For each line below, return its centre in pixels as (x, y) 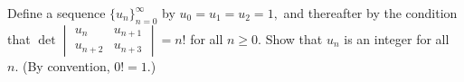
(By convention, (66, 65)
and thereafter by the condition (370, 13)
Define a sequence (57, 13)
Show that (294, 38)
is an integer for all (397, 38)
